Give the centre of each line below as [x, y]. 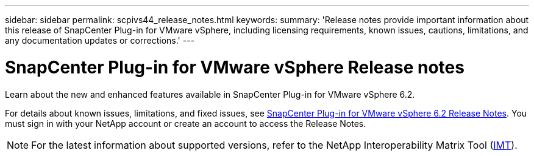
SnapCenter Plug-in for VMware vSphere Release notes [235, 67]
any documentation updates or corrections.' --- [100, 40]
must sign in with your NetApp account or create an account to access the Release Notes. [186, 123]
